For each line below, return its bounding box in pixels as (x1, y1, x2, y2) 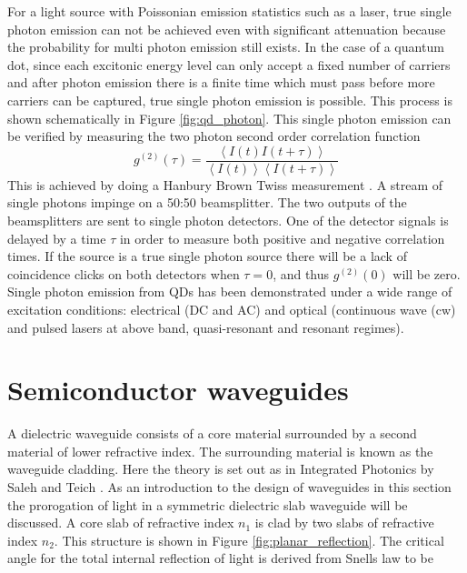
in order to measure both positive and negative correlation (119, 228, 445, 247)
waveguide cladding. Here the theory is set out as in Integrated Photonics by (7, 459, 434, 478)
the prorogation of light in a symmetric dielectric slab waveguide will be (7, 495, 408, 514)
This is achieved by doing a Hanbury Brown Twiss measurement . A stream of (7, 175, 443, 194)
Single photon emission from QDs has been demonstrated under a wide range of (7, 282, 452, 301)
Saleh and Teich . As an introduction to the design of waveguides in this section (7, 477, 452, 497)
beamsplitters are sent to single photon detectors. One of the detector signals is (7, 211, 449, 229)
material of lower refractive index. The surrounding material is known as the (7, 441, 433, 460)
